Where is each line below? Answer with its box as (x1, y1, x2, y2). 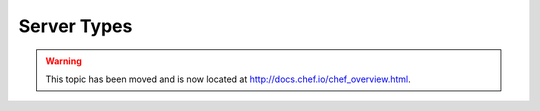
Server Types (18, 15, 133, 37)
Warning (45, 55, 82, 67)
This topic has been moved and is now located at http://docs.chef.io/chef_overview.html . (45, 73, 412, 85)
